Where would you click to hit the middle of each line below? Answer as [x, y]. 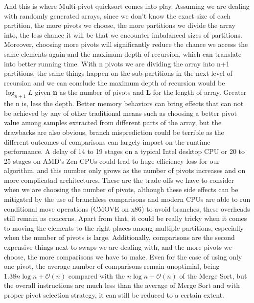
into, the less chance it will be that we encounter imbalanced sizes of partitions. [123, 34]
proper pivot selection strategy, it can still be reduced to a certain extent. [114, 295]
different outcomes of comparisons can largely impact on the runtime [107, 141]
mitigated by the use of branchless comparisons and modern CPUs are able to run [127, 199]
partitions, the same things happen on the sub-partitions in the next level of [118, 73]
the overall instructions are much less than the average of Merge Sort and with [122, 285]
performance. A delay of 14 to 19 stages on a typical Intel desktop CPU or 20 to [125, 151]
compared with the [96, 275]
